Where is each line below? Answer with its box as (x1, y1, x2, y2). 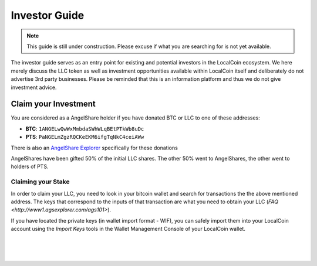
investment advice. (11, 84, 57, 91)
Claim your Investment (11, 99, 96, 109)
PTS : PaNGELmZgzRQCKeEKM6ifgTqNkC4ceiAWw (25, 134, 144, 141)
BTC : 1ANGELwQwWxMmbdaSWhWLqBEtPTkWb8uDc (25, 125, 144, 132)
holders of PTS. (11, 163, 49, 170)
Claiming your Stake (11, 178, 70, 186)
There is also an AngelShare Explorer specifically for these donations (11, 144, 178, 151)
